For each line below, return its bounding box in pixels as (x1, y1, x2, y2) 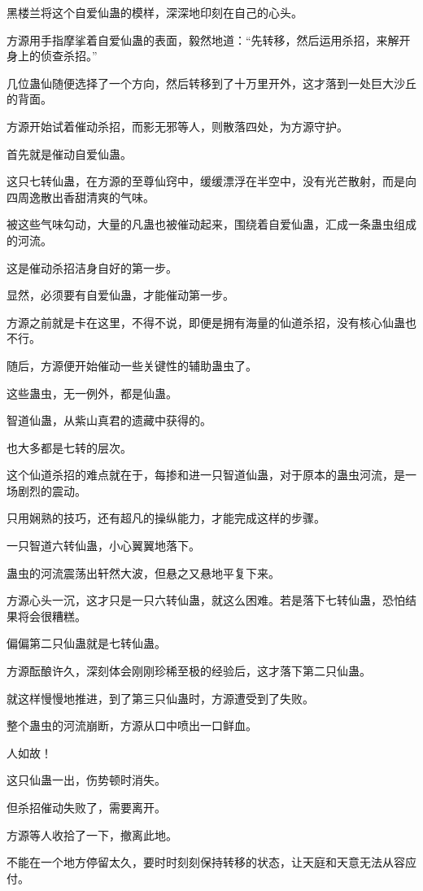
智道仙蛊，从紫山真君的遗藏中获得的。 (7, 412, 211, 429)
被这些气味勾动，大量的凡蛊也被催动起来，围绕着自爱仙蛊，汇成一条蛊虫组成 (7, 216, 416, 233)
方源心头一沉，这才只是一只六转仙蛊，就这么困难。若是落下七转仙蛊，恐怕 (7, 592, 405, 609)
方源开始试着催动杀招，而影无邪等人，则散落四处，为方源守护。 (7, 117, 348, 134)
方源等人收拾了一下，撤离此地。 (7, 826, 177, 843)
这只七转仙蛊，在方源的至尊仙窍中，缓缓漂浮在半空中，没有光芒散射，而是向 (7, 173, 416, 190)
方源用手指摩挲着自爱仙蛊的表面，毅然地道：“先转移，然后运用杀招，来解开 (7, 31, 411, 48)
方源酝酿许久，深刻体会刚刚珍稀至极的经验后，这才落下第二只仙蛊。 (7, 662, 371, 679)
